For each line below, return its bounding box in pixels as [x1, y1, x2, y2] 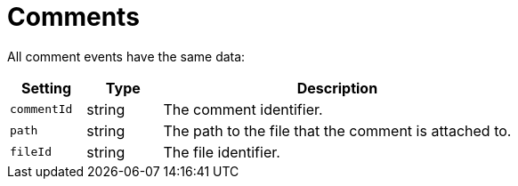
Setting [21, 78, 72, 97]
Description [296, 78, 378, 97]
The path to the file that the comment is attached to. [163, 121, 512, 140]
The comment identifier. [163, 100, 323, 118]
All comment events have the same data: [7, 48, 246, 64]
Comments [7, 2, 140, 32]
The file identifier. [163, 142, 280, 161]
